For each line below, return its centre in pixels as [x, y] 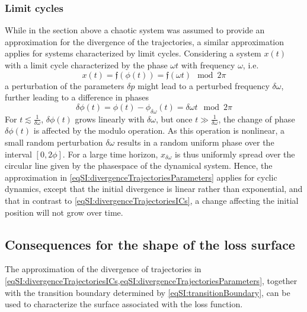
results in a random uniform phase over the [196, 142]
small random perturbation [54, 142]
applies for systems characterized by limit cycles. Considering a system [133, 53]
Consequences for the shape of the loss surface [150, 244]
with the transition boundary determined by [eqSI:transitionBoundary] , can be [148, 292]
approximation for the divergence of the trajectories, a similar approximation [145, 41]
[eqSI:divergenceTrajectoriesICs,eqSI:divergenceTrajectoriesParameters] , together [151, 280]
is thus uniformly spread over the [235, 154]
